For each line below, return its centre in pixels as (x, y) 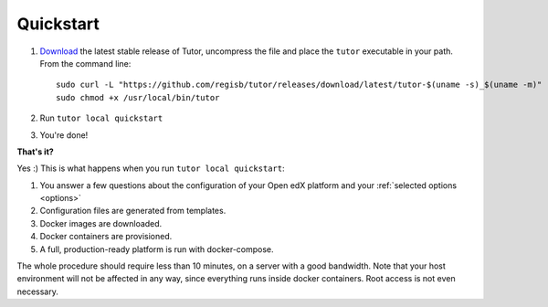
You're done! (64, 135)
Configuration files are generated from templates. (133, 211)
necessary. (38, 291)
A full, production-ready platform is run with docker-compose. (157, 249)
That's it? (35, 152)
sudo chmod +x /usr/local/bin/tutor (138, 97)
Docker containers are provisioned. (106, 237)
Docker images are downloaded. (101, 223)
